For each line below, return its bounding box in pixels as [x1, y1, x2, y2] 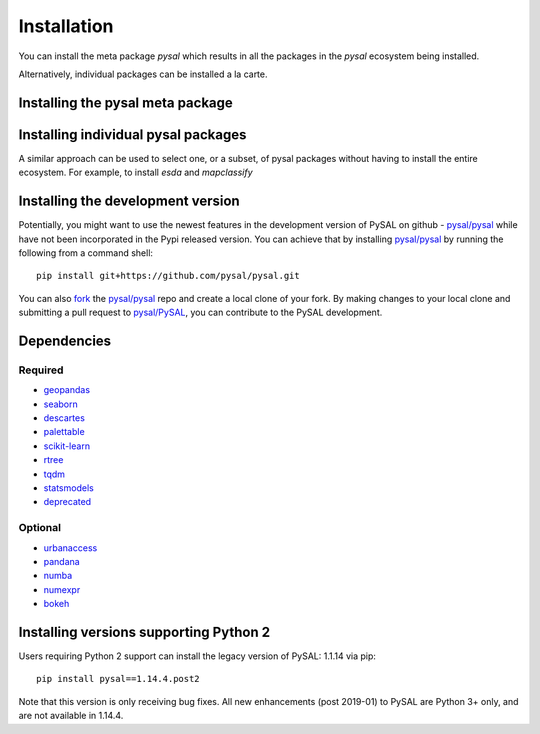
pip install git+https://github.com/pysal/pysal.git [36, 270, 300, 282]
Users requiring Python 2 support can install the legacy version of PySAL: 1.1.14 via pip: [18, 650, 377, 662]
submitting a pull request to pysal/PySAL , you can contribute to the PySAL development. [18, 306, 383, 319]
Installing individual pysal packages [18, 126, 247, 143]
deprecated [43, 496, 92, 508]
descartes [43, 412, 85, 424]
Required [18, 363, 64, 377]
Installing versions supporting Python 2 [18, 623, 270, 640]
